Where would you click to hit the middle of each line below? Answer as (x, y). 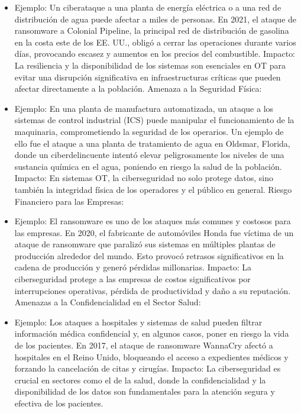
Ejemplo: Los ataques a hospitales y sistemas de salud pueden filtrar (138, 322)
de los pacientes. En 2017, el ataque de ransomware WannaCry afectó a (144, 345)
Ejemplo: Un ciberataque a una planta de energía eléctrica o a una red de (148, 7)
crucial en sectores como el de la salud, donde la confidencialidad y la (140, 380)
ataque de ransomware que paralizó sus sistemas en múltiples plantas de (145, 244)
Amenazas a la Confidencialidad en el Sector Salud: (108, 302)
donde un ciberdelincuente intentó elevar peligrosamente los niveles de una (149, 155)
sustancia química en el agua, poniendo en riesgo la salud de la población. (148, 166)
